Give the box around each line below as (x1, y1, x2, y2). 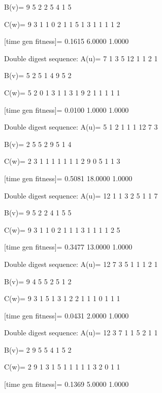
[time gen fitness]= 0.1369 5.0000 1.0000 (4, 379, 129, 389)
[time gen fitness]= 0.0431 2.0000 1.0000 (4, 310, 129, 321)
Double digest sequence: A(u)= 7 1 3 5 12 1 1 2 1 (4, 53, 158, 63)
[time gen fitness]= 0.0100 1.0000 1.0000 (4, 104, 129, 115)
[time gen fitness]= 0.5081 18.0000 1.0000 (4, 173, 133, 183)
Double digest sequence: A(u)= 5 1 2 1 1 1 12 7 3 (4, 121, 158, 132)
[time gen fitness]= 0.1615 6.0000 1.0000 (4, 36, 129, 46)
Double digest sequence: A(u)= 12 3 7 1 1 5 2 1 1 (4, 327, 158, 338)
